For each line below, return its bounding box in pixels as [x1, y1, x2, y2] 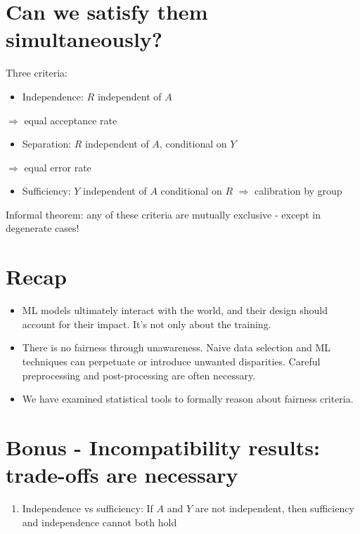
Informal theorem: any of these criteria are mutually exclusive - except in [6, 207, 321, 221]
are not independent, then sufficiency [195, 501, 354, 516]
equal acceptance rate [24, 112, 117, 127]
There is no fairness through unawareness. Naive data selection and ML [22, 340, 331, 355]
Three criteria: [6, 65, 68, 80]
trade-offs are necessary [6, 460, 238, 489]
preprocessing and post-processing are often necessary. [22, 367, 256, 382]
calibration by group [255, 183, 342, 198]
